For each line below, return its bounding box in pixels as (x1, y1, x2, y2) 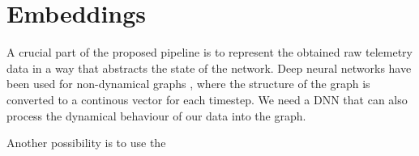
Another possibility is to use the (6, 134, 166, 151)
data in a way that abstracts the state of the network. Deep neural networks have (6, 59, 412, 76)
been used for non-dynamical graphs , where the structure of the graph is (6, 75, 370, 92)
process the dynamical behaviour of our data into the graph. (6, 107, 306, 124)
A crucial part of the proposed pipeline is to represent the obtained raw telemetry (6, 44, 413, 61)
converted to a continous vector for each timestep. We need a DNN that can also (6, 91, 408, 108)
